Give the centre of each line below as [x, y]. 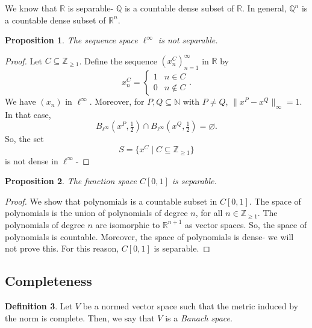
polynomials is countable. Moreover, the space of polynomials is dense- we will [149, 236]
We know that [31, 8]
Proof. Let [23, 60]
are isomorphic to [128, 224]
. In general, [264, 8]
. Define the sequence [118, 60]
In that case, [28, 114]
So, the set [24, 139]
